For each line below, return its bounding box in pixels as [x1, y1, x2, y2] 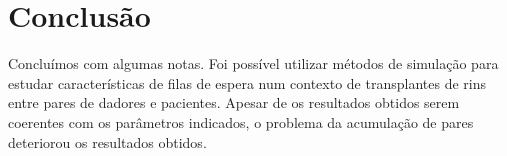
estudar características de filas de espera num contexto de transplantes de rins [8, 72, 486, 93]
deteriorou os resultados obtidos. [8, 131, 207, 152]
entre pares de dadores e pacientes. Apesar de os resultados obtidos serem [8, 92, 460, 113]
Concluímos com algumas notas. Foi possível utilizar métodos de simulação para [8, 53, 499, 74]
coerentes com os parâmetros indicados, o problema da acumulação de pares [8, 111, 474, 132]
